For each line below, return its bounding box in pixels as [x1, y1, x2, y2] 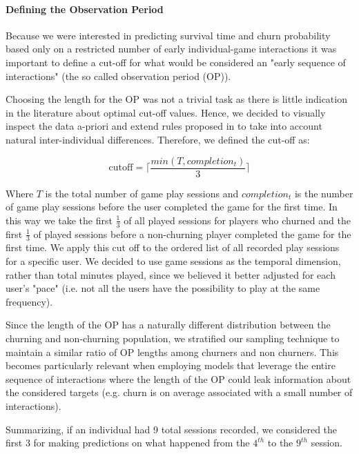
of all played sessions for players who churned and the [124, 213, 351, 227]
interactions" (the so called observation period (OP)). [6, 68, 231, 83]
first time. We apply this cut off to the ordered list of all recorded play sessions [6, 240, 340, 255]
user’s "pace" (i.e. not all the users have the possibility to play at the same [6, 281, 320, 295]
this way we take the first [6, 213, 113, 227]
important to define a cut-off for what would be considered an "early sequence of [6, 55, 346, 69]
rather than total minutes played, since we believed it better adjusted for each [6, 267, 336, 282]
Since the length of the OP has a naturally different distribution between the [6, 317, 331, 332]
